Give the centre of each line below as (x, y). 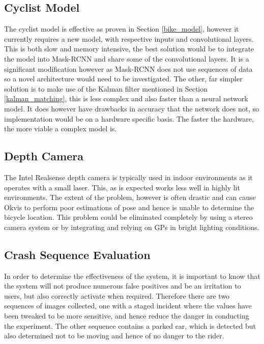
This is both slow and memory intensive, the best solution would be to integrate (129, 49)
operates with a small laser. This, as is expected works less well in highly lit (122, 187)
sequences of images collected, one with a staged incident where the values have (128, 306)
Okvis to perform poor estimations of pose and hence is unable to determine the (129, 207)
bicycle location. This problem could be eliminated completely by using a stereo (128, 217)
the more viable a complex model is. (61, 128)
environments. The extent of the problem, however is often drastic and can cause (130, 197)
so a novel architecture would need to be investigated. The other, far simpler (123, 79)
